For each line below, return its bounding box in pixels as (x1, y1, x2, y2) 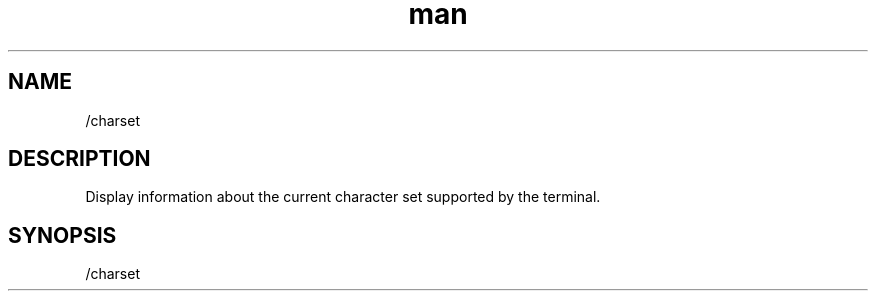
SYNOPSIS (8, 222, 117, 248)
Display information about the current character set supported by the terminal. (85, 188, 601, 206)
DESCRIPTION (8, 146, 151, 172)
